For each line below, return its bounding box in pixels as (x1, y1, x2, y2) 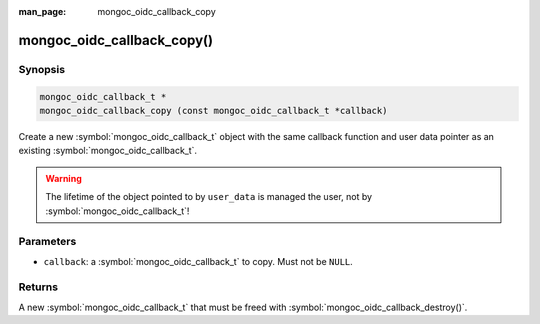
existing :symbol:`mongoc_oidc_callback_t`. (18, 145, 198, 157)
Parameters (18, 235, 77, 249)
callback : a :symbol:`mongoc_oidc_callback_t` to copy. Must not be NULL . (43, 255, 354, 267)
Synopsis (18, 62, 65, 76)
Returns (18, 280, 59, 294)
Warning (45, 172, 82, 184)
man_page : (18, 6, 67, 17)
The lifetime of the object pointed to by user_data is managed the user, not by (45, 191, 373, 203)
